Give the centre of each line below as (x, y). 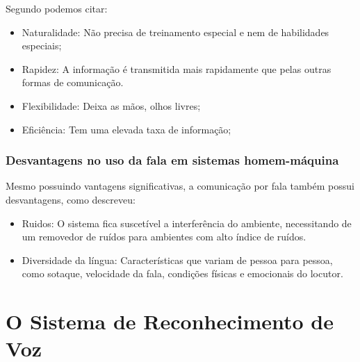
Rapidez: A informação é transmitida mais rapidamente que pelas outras (177, 68)
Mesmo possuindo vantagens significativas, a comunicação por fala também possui (180, 186)
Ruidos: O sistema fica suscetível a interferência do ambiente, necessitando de (187, 223)
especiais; (42, 46)
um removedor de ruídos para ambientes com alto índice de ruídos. (164, 237)
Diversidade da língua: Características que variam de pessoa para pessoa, (177, 260)
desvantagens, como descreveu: (71, 199)
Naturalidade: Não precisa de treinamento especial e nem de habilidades (175, 32)
